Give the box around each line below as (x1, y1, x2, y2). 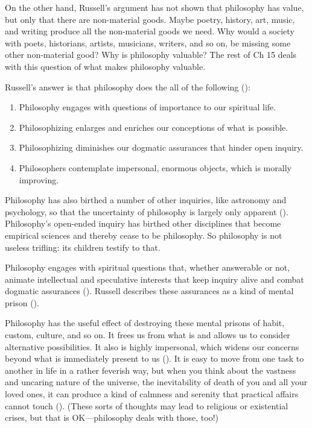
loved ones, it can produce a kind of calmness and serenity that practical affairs (5, 388, 299, 400)
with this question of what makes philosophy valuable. (5, 60, 206, 72)
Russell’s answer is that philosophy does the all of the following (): (5, 80, 250, 93)
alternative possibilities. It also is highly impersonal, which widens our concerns (5, 340, 299, 353)
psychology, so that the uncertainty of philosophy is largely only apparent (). (5, 205, 288, 218)
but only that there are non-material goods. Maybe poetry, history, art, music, (5, 13, 295, 25)
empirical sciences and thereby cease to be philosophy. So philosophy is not (5, 228, 282, 241)
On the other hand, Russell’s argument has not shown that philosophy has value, (5, 1, 304, 13)
